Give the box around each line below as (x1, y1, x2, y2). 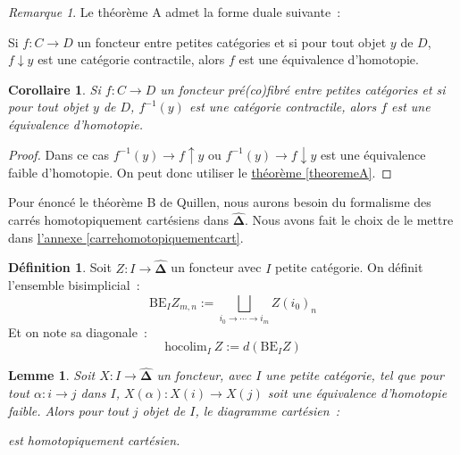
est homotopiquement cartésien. (8, 431, 180, 450)
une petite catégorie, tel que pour (265, 366, 445, 385)
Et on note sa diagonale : (8, 322, 147, 341)
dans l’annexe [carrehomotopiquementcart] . (8, 227, 244, 246)
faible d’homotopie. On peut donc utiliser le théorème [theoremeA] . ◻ (8, 162, 392, 181)
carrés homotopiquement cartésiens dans (8, 211, 229, 229)
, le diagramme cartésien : (195, 401, 340, 419)
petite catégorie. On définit (275, 258, 423, 277)
